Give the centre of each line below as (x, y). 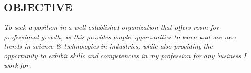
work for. (17, 65)
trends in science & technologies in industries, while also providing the (108, 46)
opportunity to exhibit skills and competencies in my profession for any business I (125, 55)
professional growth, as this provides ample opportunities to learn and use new (120, 36)
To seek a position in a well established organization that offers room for (111, 27)
